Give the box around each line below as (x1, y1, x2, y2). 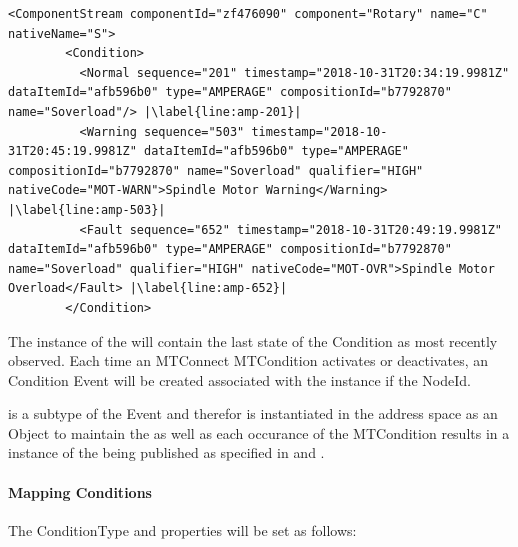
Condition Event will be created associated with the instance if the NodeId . (8, 369, 471, 390)
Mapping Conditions (8, 481, 152, 502)
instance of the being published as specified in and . (8, 442, 325, 463)
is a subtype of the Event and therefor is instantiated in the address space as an (8, 403, 498, 424)
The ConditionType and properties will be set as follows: (8, 519, 357, 540)
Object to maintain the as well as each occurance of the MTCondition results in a (8, 422, 510, 443)
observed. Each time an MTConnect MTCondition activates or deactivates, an (8, 350, 488, 371)
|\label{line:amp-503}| (8, 202, 166, 217)
